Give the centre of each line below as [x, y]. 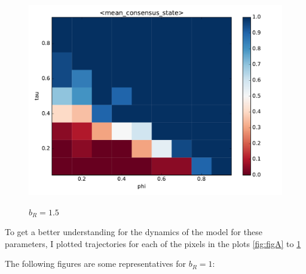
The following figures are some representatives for [96, 264]
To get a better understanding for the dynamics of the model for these [134, 232]
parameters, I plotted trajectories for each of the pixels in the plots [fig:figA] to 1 [153, 243]
